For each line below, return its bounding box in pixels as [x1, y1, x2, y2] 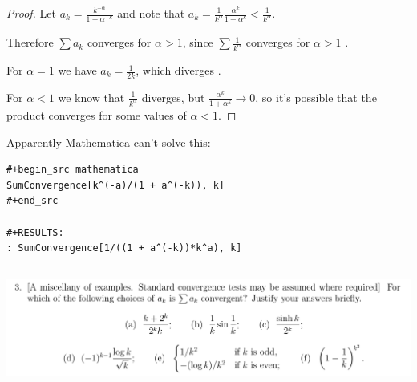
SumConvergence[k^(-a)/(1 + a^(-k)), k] [6, 179, 225, 191]
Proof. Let [6, 5, 56, 21]
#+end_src [6, 195, 59, 207]
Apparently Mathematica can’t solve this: [6, 133, 211, 150]
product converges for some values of [6, 106, 187, 123]
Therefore [6, 34, 54, 51]
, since [182, 34, 213, 51]
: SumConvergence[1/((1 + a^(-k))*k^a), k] [6, 242, 242, 254]
